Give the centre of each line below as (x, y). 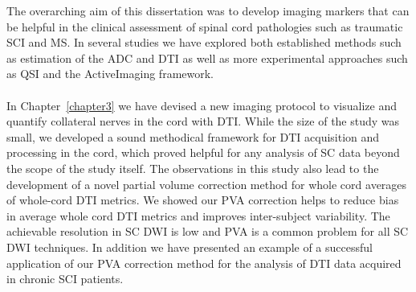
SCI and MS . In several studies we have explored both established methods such (204, 42)
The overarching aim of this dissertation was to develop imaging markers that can (208, 10)
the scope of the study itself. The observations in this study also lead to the (193, 168)
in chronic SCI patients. (65, 279)
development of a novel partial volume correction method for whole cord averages (207, 184)
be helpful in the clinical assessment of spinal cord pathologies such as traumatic (205, 26)
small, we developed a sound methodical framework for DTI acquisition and (193, 136)
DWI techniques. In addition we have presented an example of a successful (190, 247)
